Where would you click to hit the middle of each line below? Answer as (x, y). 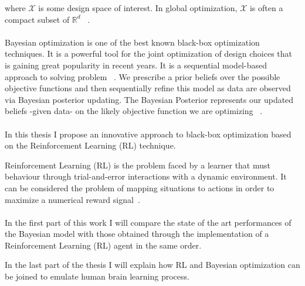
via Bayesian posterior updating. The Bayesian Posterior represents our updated (149, 99)
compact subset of (37, 19)
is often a (266, 8)
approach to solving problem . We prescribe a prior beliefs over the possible (143, 76)
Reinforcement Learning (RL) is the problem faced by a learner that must (138, 165)
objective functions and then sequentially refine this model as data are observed (148, 88)
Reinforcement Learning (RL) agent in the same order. (103, 245)
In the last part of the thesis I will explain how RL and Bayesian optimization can (152, 265)
